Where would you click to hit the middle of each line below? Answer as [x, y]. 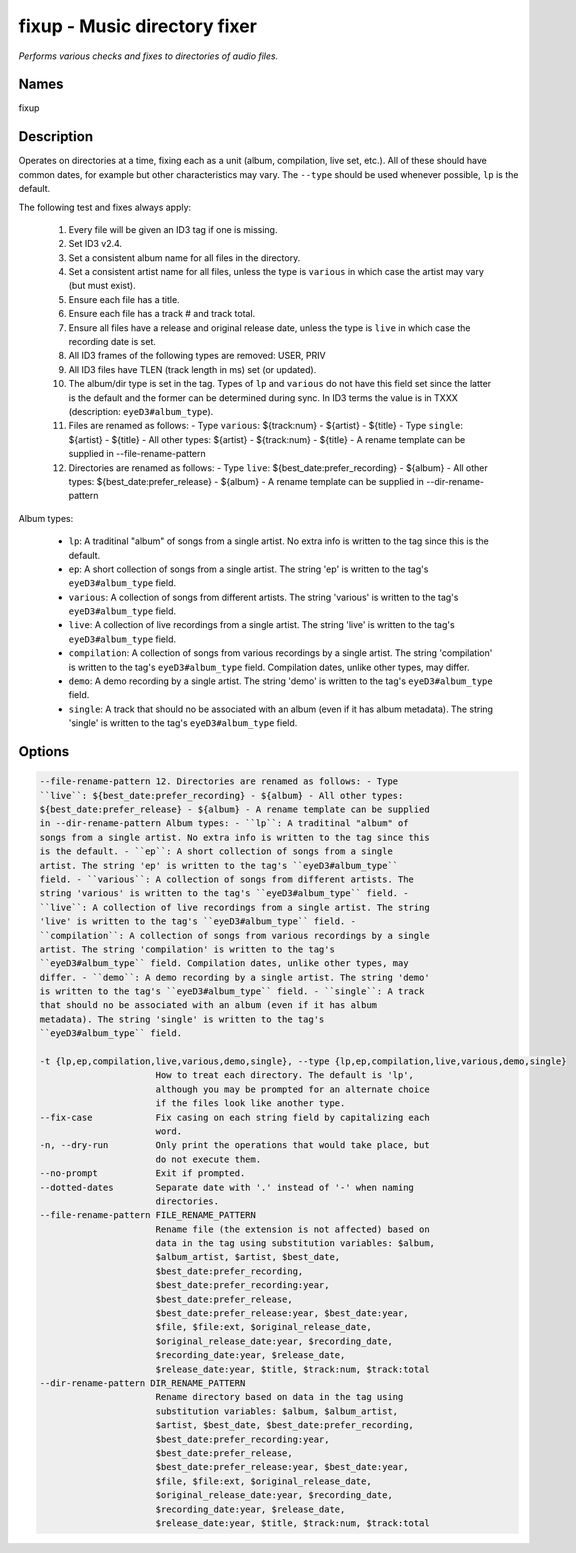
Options [44, 751]
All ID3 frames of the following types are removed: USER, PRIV [197, 356]
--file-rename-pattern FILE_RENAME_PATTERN [148, 1215]
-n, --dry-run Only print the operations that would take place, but [234, 1145]
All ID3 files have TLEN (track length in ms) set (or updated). [192, 369]
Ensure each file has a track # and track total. [162, 314]
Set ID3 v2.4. [95, 244]
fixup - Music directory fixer [137, 26]
